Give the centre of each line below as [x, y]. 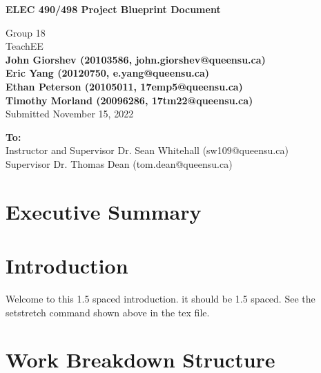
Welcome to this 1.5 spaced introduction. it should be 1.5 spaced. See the [160, 299]
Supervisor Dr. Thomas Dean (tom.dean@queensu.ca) [119, 163]
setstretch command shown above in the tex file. [108, 312]
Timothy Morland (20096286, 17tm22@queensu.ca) [129, 100]
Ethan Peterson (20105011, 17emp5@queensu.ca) [124, 86]
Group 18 [26, 32]
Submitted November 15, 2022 [70, 114]
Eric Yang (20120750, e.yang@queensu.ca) [108, 73]
